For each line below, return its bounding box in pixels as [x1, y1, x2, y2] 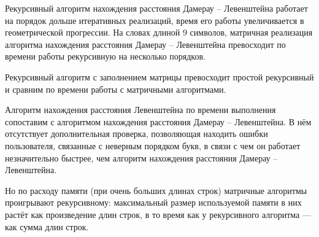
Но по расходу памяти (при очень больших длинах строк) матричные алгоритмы [5, 184, 307, 196]
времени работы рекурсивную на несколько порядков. [5, 50, 206, 63]
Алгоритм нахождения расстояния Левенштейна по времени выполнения [5, 103, 276, 116]
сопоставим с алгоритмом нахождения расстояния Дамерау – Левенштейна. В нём [5, 115, 312, 128]
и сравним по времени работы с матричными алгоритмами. [5, 82, 226, 95]
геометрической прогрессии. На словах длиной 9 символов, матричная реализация [5, 26, 313, 39]
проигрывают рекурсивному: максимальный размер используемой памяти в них [5, 196, 302, 209]
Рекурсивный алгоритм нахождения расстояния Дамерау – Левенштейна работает [5, 2, 308, 14]
